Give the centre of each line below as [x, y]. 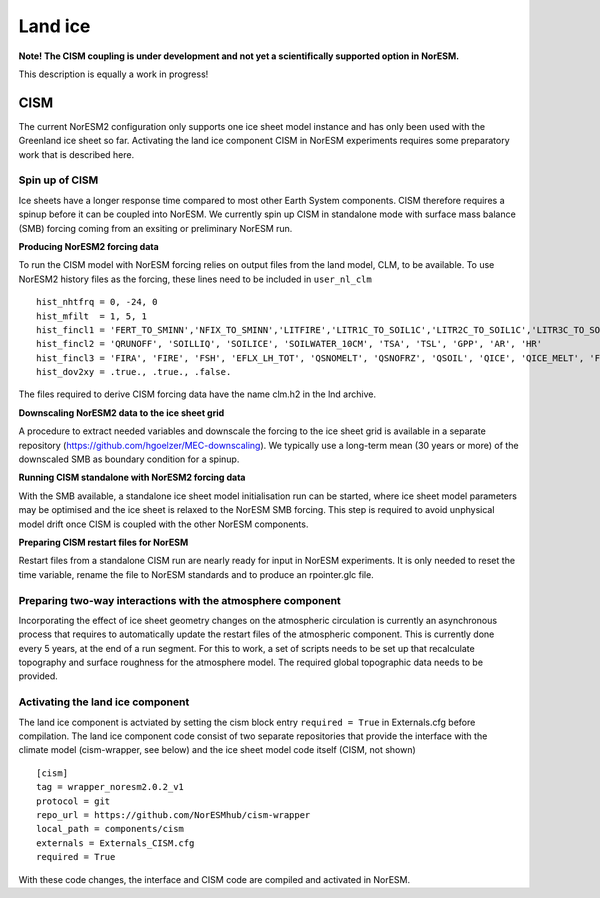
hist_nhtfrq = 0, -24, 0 [97, 302]
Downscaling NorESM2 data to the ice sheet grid [121, 412]
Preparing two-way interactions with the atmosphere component [180, 600]
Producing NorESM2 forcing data [88, 246]
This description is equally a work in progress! [113, 74]
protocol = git [73, 801]
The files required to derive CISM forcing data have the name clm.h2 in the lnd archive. [197, 394]
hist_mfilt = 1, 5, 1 [92, 316]
